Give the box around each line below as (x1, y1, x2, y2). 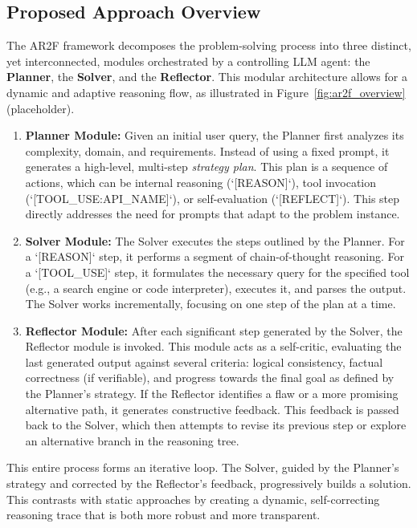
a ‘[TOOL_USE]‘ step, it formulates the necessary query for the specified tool (25, 263, 410, 280)
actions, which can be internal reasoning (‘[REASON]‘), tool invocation (25, 173, 377, 190)
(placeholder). (6, 100, 75, 116)
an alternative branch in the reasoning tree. (25, 432, 239, 449)
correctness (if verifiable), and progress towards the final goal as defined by (25, 369, 395, 386)
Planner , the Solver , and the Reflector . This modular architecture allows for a (6, 68, 407, 85)
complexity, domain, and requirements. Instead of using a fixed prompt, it (25, 142, 390, 159)
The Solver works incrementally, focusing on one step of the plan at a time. (25, 295, 396, 312)
